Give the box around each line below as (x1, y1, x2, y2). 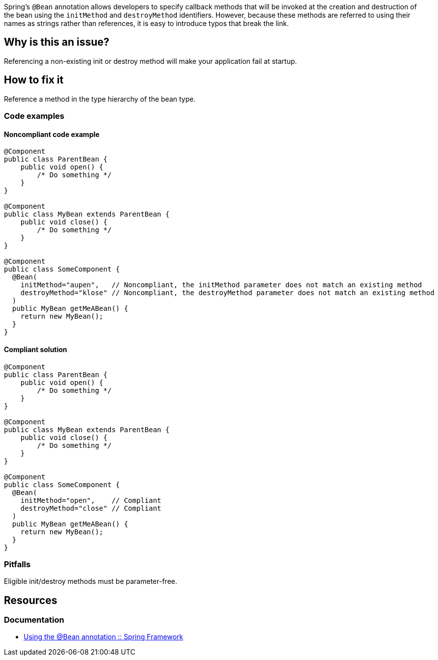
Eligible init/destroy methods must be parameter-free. (4, 577, 177, 586)
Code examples (4, 111, 65, 121)
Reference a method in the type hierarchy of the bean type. (4, 94, 196, 103)
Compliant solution (4, 345, 67, 354)
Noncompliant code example (4, 130, 100, 138)
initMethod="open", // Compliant (20, 496, 162, 504)
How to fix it (4, 74, 64, 86)
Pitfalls (4, 559, 31, 569)
